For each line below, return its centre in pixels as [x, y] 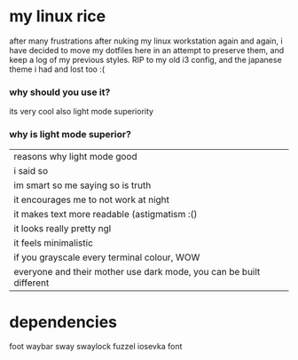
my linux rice [58, 16]
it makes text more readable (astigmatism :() [106, 214]
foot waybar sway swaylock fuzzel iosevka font [96, 347]
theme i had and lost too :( [57, 69]
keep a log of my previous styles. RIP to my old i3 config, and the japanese [145, 59]
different [31, 283]
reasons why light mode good [75, 156]
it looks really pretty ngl [63, 228]
